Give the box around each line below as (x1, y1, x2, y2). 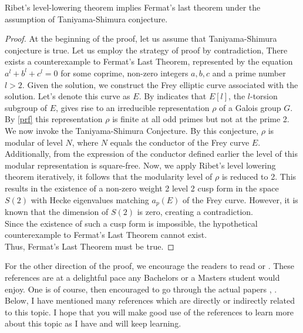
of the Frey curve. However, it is (183, 193, 298, 206)
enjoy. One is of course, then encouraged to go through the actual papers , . (5, 282, 277, 295)
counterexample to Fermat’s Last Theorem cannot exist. (5, 228, 207, 241)
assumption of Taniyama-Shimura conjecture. (5, 12, 168, 25)
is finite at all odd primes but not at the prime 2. (112, 113, 289, 125)
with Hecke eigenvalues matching (31, 193, 149, 206)
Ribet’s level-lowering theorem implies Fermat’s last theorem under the (5, 1, 261, 13)
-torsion (250, 90, 278, 102)
